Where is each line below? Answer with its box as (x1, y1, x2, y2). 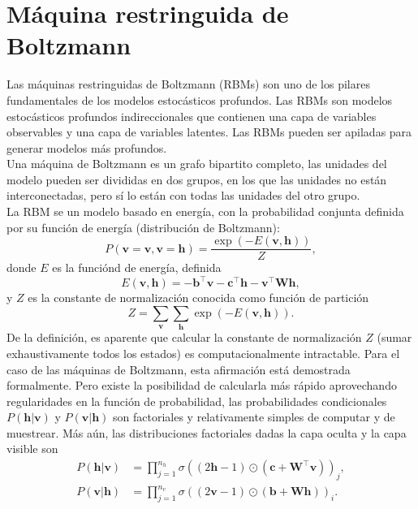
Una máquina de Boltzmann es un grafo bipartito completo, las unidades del (6, 155, 387, 172)
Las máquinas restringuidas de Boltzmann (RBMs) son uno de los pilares (6, 75, 370, 93)
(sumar (377, 329, 412, 346)
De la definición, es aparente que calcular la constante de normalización (6, 329, 362, 346)
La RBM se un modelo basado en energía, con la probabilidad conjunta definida (6, 203, 404, 220)
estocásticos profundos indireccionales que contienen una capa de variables (6, 107, 377, 124)
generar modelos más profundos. (6, 139, 167, 156)
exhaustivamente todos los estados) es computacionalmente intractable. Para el (6, 344, 400, 361)
